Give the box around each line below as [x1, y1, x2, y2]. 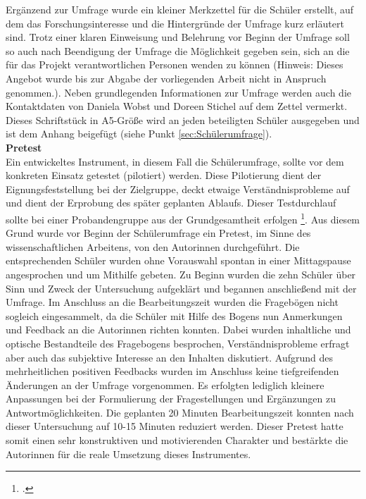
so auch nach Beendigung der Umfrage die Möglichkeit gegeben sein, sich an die [6, 43, 350, 58]
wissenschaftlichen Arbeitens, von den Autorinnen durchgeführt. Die [6, 239, 300, 254]
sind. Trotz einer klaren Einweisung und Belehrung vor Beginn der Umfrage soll [6, 30, 350, 44]
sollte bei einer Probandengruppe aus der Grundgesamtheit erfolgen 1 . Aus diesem [6, 209, 360, 226]
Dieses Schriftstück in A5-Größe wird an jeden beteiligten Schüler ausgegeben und [6, 112, 360, 127]
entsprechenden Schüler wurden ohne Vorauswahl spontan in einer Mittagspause [6, 253, 351, 268]
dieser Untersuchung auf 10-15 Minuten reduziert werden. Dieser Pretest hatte [6, 419, 343, 433]
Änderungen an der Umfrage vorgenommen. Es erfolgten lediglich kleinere [6, 377, 324, 392]
